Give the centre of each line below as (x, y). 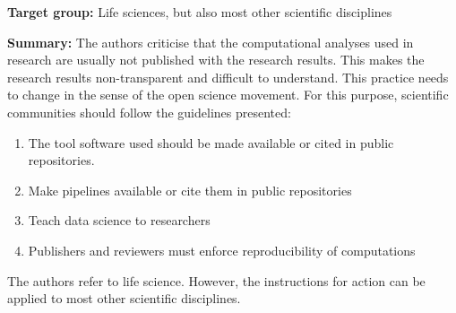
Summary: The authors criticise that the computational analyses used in (211, 42)
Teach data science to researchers (119, 220)
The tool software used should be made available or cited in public (211, 142)
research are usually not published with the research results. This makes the (216, 60)
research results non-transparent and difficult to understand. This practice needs (228, 77)
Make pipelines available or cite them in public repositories (190, 190)
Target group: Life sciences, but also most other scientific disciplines (200, 12)
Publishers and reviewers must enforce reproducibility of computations (222, 250)
